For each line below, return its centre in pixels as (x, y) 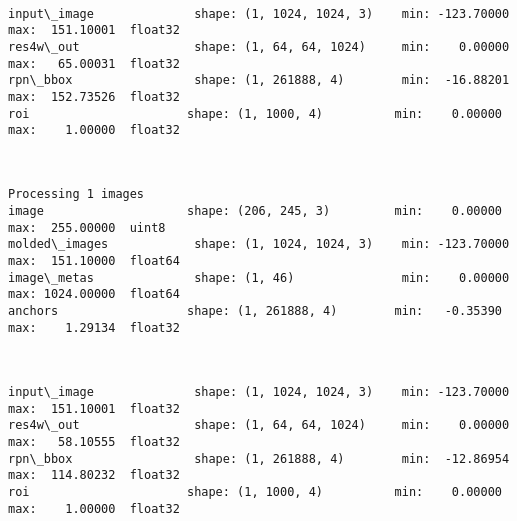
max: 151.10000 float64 (94, 261)
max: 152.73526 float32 (94, 96)
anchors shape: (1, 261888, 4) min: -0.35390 (255, 311)
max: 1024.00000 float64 (94, 294)
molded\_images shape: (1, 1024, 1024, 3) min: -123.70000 (259, 244)
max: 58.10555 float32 (94, 441)
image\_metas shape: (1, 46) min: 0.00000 (259, 277)
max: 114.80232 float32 (94, 475)
